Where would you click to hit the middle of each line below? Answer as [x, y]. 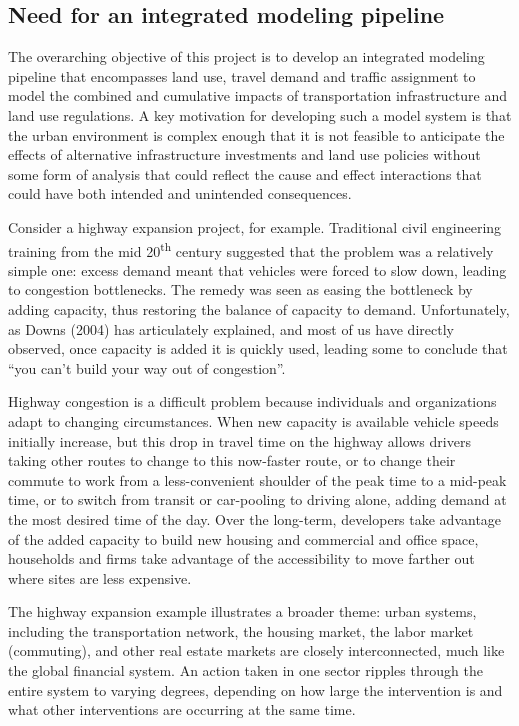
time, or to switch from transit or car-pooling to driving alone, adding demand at [257, 499]
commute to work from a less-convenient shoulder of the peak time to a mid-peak [257, 479]
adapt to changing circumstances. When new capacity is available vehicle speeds [253, 420]
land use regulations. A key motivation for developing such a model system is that [260, 114]
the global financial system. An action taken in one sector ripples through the [245, 670]
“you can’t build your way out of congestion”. [147, 367]
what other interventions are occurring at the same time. [182, 709]
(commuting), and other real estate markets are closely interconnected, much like [256, 650]
